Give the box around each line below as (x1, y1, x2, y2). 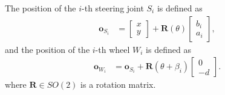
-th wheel (95, 43, 130, 55)
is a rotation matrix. (80, 78, 156, 91)
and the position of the (5, 43, 90, 55)
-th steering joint (82, 2, 144, 14)
